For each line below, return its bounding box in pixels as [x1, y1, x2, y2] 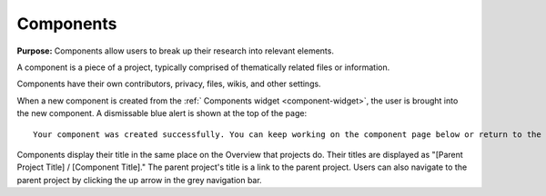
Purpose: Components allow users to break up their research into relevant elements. [16, 45, 334, 56]
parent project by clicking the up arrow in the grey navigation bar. [16, 174, 263, 185]
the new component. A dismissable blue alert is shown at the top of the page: [16, 108, 308, 119]
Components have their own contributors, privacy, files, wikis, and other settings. [16, 78, 322, 90]
